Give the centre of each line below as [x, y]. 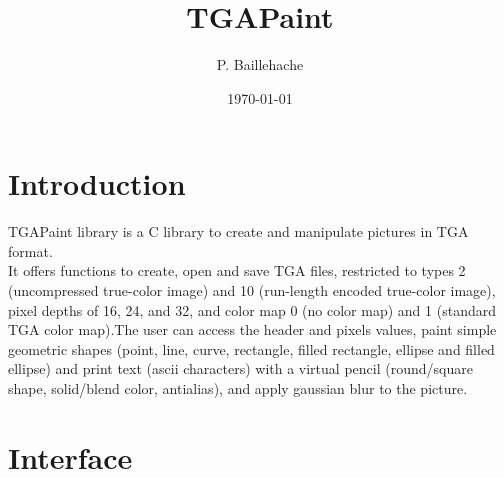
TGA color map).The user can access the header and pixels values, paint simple [252, 329]
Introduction [97, 183]
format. [30, 250]
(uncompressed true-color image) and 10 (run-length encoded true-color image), [252, 290]
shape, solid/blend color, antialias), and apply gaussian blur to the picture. [238, 388]
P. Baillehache [260, 64]
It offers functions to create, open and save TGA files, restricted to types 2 [237, 270]
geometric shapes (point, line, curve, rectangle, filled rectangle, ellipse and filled [251, 348]
